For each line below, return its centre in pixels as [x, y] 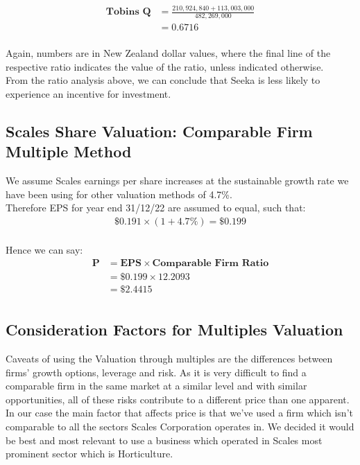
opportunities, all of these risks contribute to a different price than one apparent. [178, 399]
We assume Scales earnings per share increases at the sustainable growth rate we [177, 181]
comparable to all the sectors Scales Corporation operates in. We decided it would [180, 426]
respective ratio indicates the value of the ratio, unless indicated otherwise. [165, 66]
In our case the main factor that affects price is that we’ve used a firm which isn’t [179, 413]
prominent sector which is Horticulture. [89, 454]
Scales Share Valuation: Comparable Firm [159, 131]
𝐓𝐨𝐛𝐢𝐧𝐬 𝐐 [128, 12]
